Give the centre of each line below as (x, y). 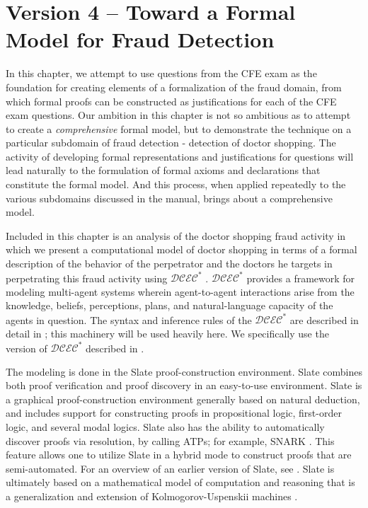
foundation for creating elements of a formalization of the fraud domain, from (174, 87)
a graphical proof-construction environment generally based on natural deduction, (183, 399)
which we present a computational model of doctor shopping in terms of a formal (182, 249)
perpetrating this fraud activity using (87, 278)
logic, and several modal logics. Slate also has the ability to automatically (165, 427)
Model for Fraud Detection (140, 39)
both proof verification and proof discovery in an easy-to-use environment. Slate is (184, 385)
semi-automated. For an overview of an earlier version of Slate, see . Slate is (170, 468)
